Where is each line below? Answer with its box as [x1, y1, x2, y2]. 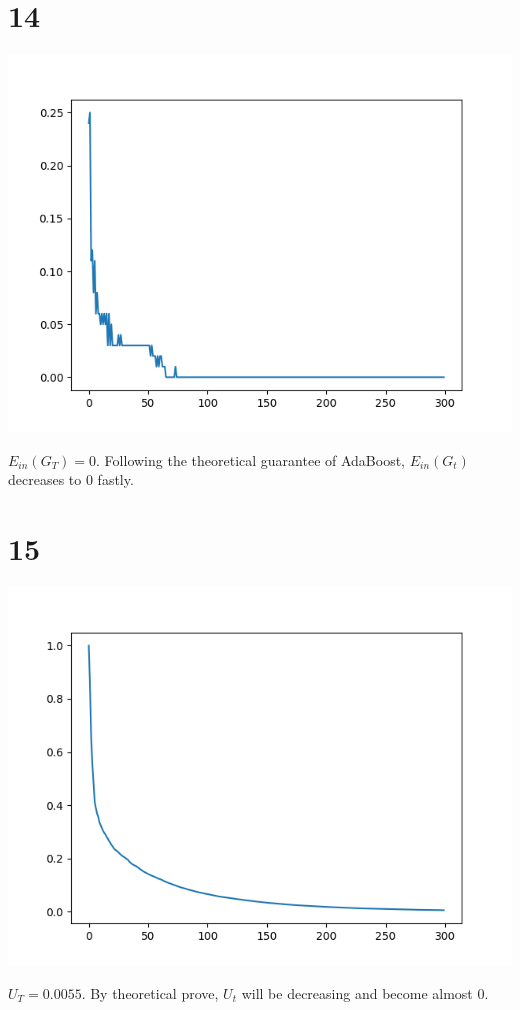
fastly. [97, 469, 134, 490]
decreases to [8, 469, 82, 490]
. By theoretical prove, [81, 982, 219, 1003]
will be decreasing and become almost [241, 982, 473, 1003]
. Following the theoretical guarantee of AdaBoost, [96, 449, 405, 470]
